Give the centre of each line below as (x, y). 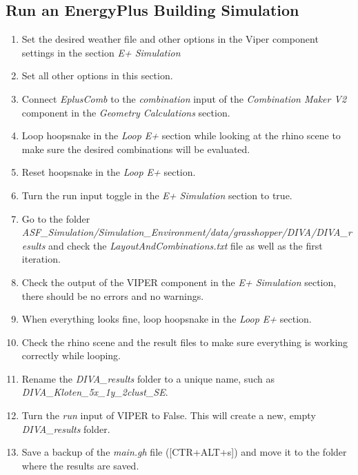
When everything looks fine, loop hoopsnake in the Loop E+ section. (167, 319)
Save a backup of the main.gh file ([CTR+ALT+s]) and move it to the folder (184, 452)
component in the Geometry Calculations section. (126, 112)
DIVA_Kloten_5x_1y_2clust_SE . (95, 392)
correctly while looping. (71, 355)
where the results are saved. (80, 465)
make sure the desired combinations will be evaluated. (136, 149)
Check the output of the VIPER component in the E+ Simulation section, (179, 282)
